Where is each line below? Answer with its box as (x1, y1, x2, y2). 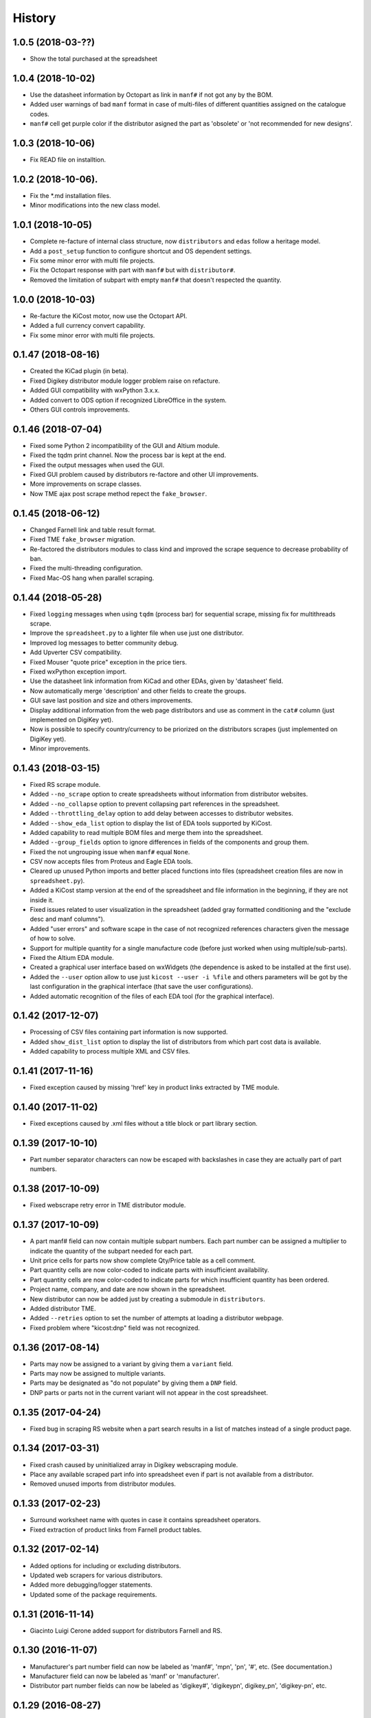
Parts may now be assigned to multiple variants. (30, 1369, 166, 1377)
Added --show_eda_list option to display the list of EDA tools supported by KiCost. (30, 818, 273, 827)
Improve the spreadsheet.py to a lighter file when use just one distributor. (30, 629, 244, 637)
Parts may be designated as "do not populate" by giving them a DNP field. (30, 1379, 238, 1387)
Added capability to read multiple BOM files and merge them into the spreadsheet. (30, 828, 263, 836)
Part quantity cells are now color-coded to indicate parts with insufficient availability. (30, 1266, 269, 1274)
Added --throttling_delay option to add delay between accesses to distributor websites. (30, 810, 293, 818)
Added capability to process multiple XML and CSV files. (30, 1047, 190, 1056)
